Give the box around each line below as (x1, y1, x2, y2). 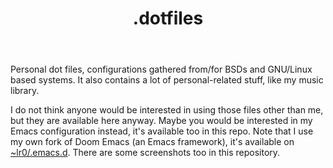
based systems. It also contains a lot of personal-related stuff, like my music (10, 74, 324, 86)
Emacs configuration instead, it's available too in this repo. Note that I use (10, 125, 314, 137)
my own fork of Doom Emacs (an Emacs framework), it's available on (10, 136, 295, 148)
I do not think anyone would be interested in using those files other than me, (10, 104, 324, 116)
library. (10, 85, 40, 97)
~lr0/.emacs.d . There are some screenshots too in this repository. (10, 147, 281, 159)
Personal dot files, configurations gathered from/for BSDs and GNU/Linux (10, 63, 313, 76)
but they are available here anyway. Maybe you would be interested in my (10, 115, 313, 127)
